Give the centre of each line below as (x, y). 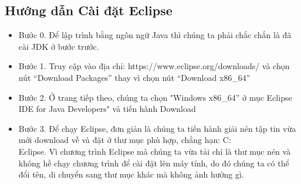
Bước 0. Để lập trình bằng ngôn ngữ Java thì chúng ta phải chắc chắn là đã (155, 35)
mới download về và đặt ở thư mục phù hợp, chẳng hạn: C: (125, 140)
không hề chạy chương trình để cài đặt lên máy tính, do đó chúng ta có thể (154, 163)
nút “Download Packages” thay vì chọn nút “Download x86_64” (134, 77)
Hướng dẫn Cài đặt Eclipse (89, 10)
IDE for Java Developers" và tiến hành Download (107, 109)
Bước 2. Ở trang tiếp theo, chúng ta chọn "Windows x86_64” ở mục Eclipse (155, 97)
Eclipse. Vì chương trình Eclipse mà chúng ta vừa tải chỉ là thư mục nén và (155, 151)
